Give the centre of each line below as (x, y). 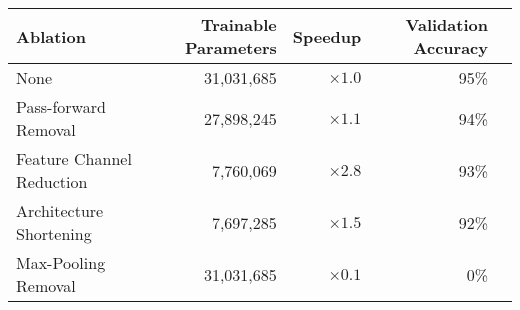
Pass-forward (61, 106)
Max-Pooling (61, 262)
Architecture (60, 210)
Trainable (238, 24)
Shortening (54, 233)
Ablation (51, 36)
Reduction (52, 181)
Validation (446, 24)
